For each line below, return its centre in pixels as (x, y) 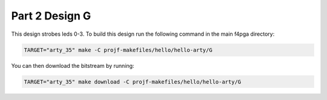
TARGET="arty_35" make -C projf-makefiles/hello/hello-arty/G (118, 50)
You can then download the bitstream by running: (73, 65)
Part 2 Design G (51, 16)
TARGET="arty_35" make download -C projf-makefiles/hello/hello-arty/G (133, 82)
